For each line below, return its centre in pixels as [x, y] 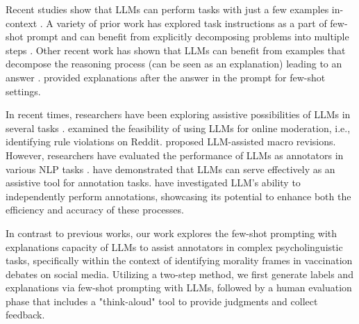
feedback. [25, 315]
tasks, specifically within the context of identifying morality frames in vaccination [179, 260]
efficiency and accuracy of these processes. [95, 210]
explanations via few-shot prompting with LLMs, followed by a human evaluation [179, 287]
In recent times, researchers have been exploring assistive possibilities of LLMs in [178, 114]
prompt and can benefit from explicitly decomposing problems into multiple [188, 37]
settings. [23, 91]
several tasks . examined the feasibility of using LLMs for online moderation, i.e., [178, 128]
